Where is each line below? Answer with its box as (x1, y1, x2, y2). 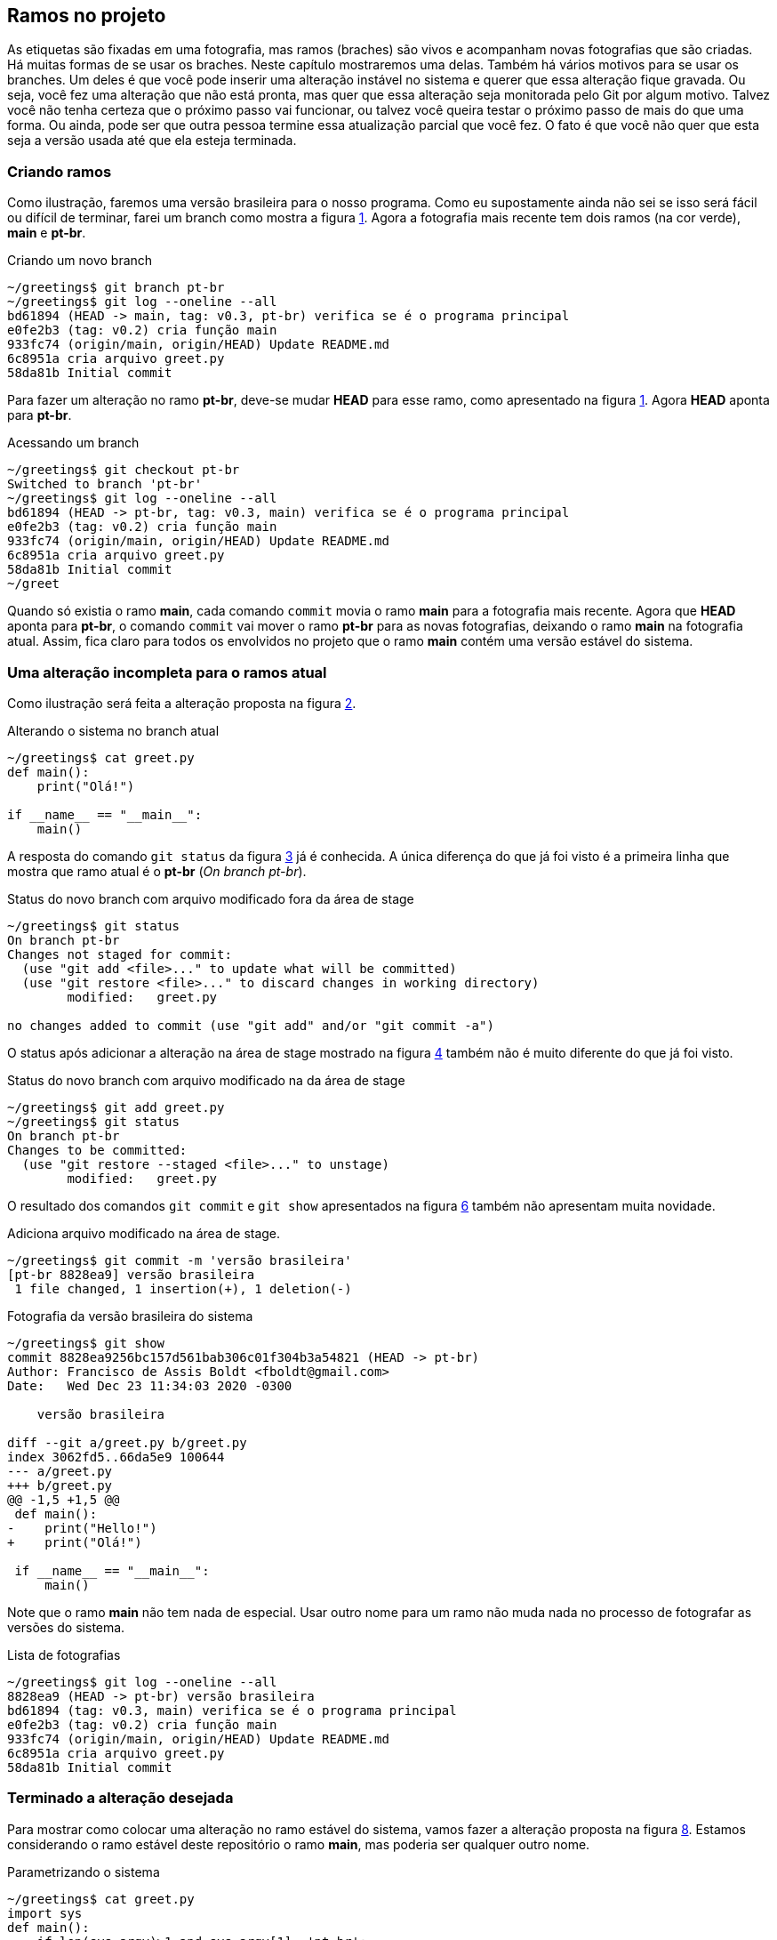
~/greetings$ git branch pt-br (7, 280, 225, 295)
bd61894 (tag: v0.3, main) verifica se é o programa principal (7, 1703, 457, 1718)
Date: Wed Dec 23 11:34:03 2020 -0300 (7, 1378, 292, 1393)
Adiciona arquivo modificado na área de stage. (7, 1225, 281, 1241)
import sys (7, 1905, 83, 1920)
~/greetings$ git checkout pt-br (7, 463, 240, 478)
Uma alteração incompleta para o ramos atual (7, 663, 327, 681)
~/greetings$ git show (7, 1335, 165, 1350)
